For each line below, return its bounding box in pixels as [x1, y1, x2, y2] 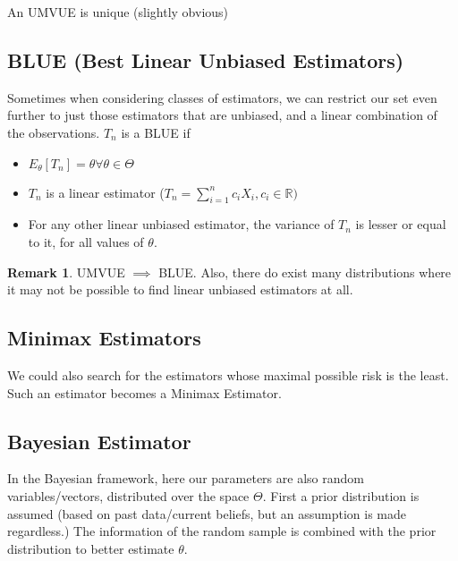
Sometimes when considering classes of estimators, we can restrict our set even [7, 88, 437, 106]
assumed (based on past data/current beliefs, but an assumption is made [7, 504, 406, 523]
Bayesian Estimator [7, 427, 191, 455]
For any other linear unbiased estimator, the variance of [28, 215, 335, 234]
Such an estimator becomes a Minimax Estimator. [7, 383, 282, 402]
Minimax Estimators [7, 324, 201, 352]
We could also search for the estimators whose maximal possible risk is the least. [7, 365, 449, 384]
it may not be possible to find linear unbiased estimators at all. [7, 280, 353, 299]
